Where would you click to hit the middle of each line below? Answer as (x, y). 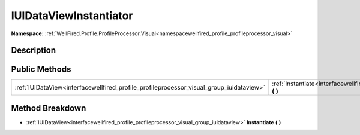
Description (34, 50)
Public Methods (41, 70)
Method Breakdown (49, 108)
